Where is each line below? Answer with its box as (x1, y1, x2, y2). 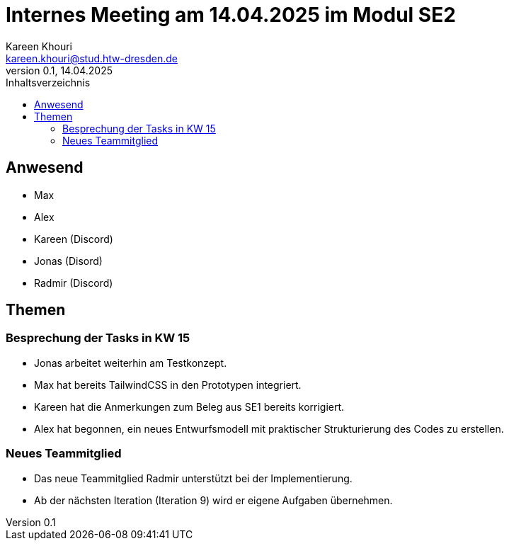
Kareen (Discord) (34, 232, 113, 245)
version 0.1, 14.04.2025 (6, 64, 113, 76)
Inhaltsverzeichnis (6, 76, 91, 89)
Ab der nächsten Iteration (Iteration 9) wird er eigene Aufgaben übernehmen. (34, 494, 393, 506)
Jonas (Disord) (34, 254, 103, 267)
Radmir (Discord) (34, 276, 113, 289)
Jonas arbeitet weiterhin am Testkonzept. (34, 356, 227, 369)
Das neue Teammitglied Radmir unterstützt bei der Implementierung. (34, 472, 353, 484)
